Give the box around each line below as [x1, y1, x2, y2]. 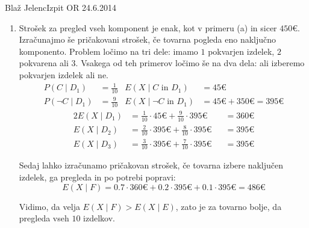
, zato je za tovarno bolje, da [175, 200, 282, 212]
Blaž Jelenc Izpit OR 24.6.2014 [5, 1, 116, 13]
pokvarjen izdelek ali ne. [19, 68, 109, 81]
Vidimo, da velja [19, 200, 80, 212]
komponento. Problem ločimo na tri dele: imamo [19, 45, 198, 57]
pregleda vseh [19, 212, 69, 224]
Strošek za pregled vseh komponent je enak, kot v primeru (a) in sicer [19, 21, 277, 34]
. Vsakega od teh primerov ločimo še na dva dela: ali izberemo [75, 57, 305, 69]
